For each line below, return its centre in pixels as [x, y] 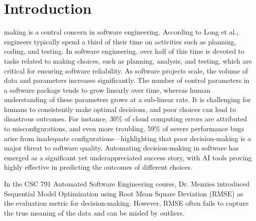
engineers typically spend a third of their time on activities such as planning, [120, 41]
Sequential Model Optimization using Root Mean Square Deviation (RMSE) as [124, 193]
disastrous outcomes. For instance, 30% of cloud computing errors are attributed [126, 119]
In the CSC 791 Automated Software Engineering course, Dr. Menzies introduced [127, 184]
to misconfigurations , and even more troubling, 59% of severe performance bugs [124, 129]
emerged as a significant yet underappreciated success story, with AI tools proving [128, 157]
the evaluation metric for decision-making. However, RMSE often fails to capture [126, 203]
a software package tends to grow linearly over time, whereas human [107, 90]
